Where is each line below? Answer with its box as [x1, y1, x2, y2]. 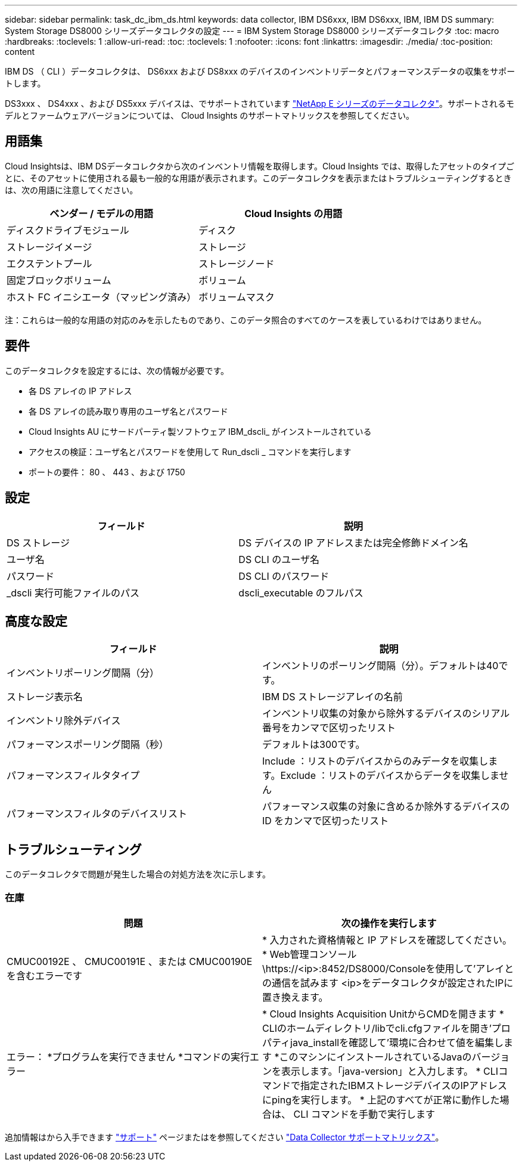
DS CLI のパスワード [238, 570, 330, 582]
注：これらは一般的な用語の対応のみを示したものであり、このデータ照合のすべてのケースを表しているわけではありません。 [5, 314, 487, 325]
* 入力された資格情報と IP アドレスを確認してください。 [262, 933, 512, 946]
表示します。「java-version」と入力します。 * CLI [281, 1065, 499, 1077]
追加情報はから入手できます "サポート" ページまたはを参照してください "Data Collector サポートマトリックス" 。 [5, 1131, 444, 1142]
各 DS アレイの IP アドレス [29, 385, 132, 396]
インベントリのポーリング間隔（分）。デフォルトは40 [262, 660, 499, 672]
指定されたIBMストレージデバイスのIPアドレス [300, 1079, 507, 1091]
